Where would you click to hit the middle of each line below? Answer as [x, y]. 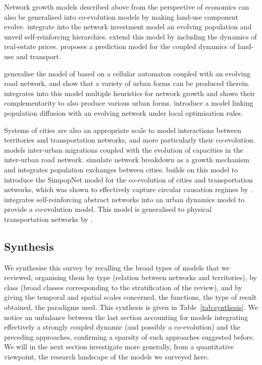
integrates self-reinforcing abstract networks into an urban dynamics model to [124, 199]
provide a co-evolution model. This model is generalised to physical [108, 209]
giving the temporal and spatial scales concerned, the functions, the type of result [130, 297]
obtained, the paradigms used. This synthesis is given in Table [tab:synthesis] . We [131, 307]
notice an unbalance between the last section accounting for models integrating [126, 317]
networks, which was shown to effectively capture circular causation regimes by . [128, 189]
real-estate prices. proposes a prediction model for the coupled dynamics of [120, 46]
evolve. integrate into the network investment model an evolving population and [128, 27]
